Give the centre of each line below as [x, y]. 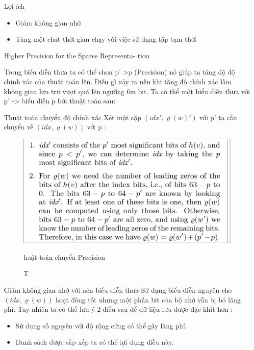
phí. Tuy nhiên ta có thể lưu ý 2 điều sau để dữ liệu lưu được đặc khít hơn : [118, 309]
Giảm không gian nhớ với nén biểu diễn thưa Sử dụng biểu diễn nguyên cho [118, 289]
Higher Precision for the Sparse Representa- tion [77, 55]
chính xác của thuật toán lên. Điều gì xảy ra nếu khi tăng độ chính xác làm [118, 81]
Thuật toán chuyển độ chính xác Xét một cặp [73, 117]
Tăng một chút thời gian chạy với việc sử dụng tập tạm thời [106, 39]
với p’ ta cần [218, 117]
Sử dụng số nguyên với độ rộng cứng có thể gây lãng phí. [101, 325]
